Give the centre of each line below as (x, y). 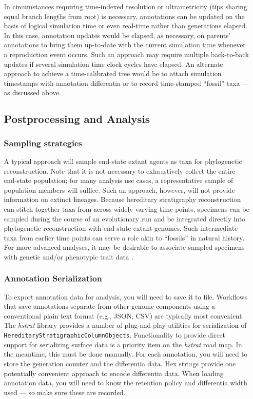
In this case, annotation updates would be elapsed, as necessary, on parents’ (117, 35)
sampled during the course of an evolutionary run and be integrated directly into (125, 218)
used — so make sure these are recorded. (65, 392)
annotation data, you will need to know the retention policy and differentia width (126, 383)
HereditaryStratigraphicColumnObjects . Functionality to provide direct (115, 335)
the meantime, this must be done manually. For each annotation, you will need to (126, 354)
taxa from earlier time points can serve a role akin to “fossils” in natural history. (124, 237)
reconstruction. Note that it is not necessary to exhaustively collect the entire (120, 170)
